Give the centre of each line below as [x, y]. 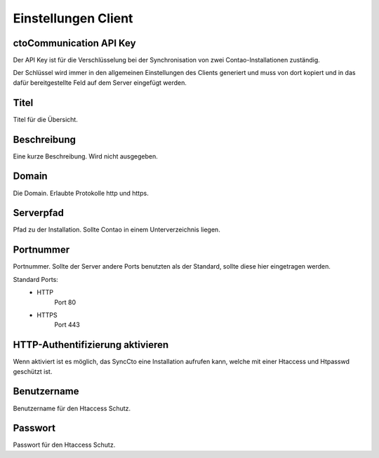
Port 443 [67, 325]
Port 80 [65, 302]
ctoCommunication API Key [74, 43]
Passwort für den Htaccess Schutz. [64, 445]
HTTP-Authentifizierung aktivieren [91, 345]
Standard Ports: [36, 279]
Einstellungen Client [73, 18]
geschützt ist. [33, 371]
